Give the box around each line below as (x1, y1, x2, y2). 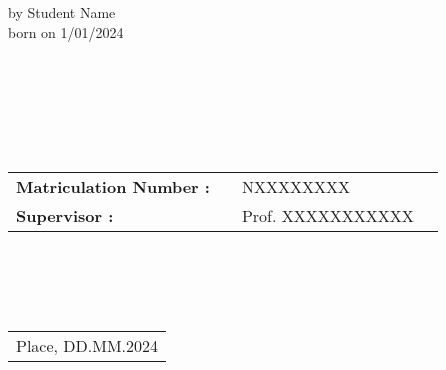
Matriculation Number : (16, 175, 210, 199)
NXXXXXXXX (241, 175, 350, 199)
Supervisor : (16, 204, 114, 228)
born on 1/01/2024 (8, 21, 124, 42)
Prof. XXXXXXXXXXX (241, 204, 414, 228)
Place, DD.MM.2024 (16, 333, 159, 357)
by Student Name (8, 2, 116, 23)
